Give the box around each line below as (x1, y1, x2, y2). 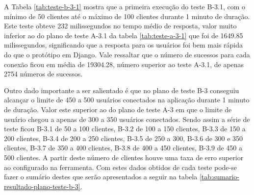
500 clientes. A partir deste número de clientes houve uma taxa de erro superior (4, 152, 244, 162)
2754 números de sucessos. (4, 69, 83, 79)
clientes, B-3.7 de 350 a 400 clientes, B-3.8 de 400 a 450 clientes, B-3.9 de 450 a (4, 143, 243, 153)
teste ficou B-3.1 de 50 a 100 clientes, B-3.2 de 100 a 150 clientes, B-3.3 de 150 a (4, 123, 246, 134)
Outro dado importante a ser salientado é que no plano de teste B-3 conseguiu (4, 85, 239, 95)
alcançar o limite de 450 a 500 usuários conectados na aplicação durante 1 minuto (4, 95, 250, 105)
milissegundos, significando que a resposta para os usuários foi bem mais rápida (4, 40, 243, 50)
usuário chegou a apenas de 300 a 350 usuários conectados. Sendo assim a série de (4, 114, 250, 124)
